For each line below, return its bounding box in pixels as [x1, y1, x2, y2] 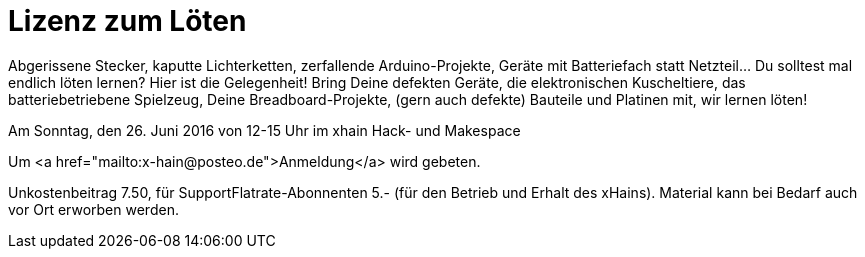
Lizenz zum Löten [8, 4, 247, 38]
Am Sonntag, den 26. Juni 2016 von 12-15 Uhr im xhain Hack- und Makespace [8, 121, 521, 139]
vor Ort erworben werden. [8, 200, 179, 218]
